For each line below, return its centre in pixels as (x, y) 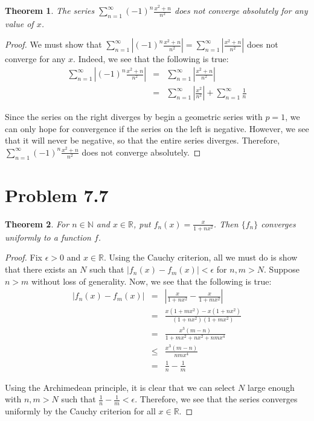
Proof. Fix (24, 257)
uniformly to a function (48, 237)
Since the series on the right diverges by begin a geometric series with (134, 117)
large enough (271, 387)
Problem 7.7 (57, 195)
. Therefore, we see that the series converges (216, 399)
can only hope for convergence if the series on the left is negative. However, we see (157, 128)
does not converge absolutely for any (241, 10)
